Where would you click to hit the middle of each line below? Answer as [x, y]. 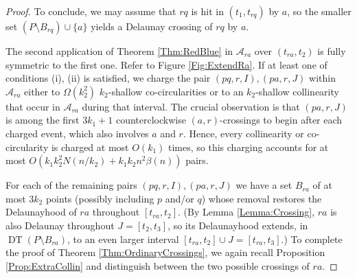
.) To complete [312, 239]
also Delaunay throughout [60, 225]
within [322, 78]
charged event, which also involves [77, 133]
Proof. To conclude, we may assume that [91, 11]
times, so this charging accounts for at [249, 147]
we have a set [264, 185]
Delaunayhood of [41, 212]
